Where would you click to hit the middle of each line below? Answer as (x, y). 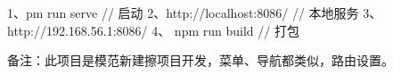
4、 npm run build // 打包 (225, 30)
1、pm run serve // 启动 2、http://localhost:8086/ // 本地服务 (183, 12)
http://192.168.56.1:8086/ (78, 30)
